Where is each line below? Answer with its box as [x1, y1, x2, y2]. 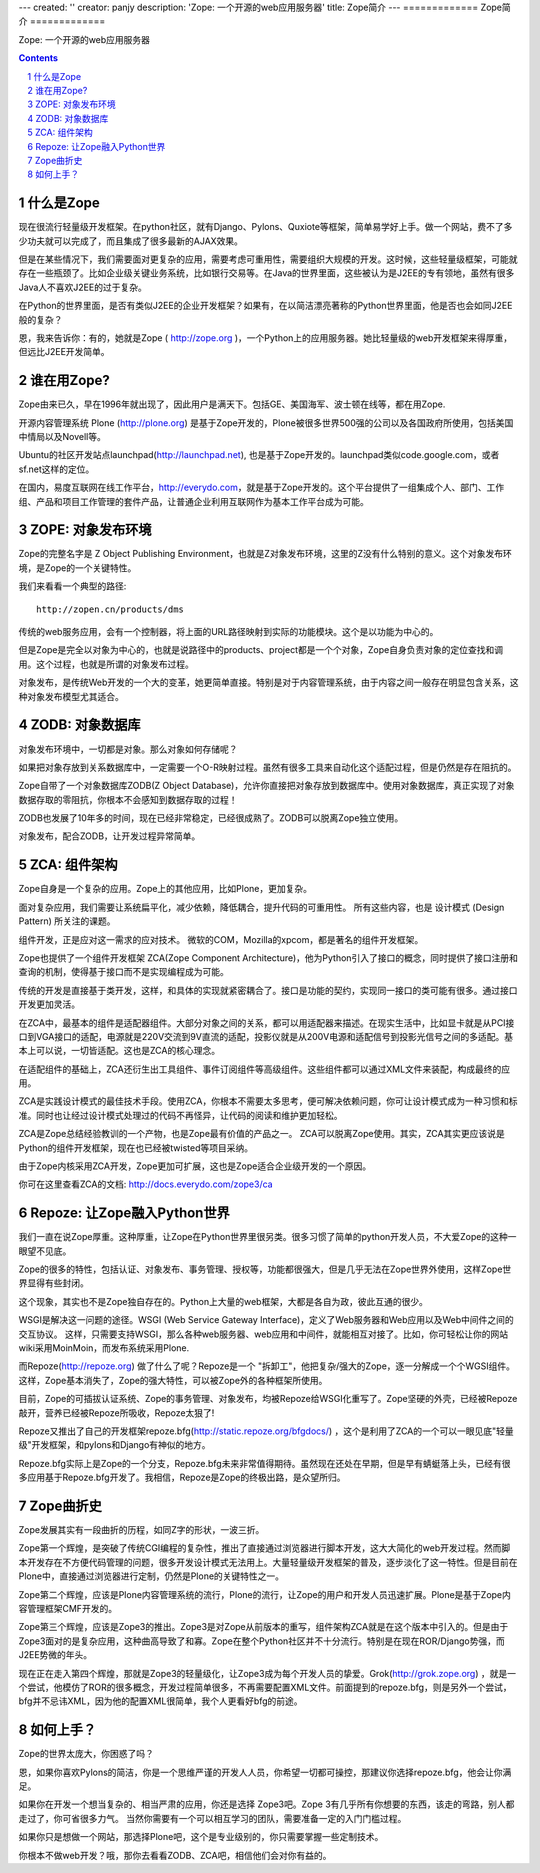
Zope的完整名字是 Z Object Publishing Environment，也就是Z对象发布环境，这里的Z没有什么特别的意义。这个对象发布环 [18, 548, 512, 560]
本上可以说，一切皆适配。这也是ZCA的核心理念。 [18, 1045, 220, 1057]
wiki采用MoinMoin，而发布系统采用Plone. [18, 1342, 190, 1354]
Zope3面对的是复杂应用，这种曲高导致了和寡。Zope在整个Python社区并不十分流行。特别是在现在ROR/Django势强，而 [18, 1635, 505, 1647]
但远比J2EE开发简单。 [18, 346, 110, 358]
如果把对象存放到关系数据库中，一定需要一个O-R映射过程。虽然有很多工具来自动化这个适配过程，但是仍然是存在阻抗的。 [18, 761, 517, 773]
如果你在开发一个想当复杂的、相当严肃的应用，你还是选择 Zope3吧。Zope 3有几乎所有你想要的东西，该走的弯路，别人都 [18, 1798, 515, 1810]
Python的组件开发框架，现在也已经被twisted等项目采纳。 [18, 1141, 254, 1154]
